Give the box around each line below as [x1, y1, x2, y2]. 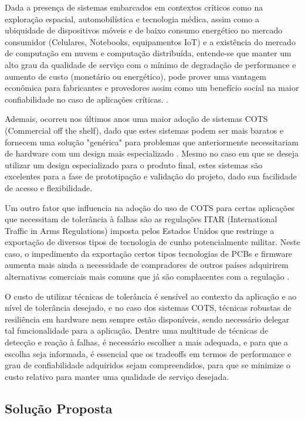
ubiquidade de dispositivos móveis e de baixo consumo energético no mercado [5, 24, 283, 36]
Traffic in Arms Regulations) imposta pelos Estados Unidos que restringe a [5, 224, 274, 236]
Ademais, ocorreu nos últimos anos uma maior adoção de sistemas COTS [5, 113, 268, 125]
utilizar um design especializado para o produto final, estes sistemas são [5, 158, 263, 171]
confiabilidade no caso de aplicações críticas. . [5, 93, 169, 105]
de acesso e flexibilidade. [5, 181, 93, 193]
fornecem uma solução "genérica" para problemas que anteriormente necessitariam [5, 135, 299, 148]
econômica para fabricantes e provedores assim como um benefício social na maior [5, 82, 299, 94]
